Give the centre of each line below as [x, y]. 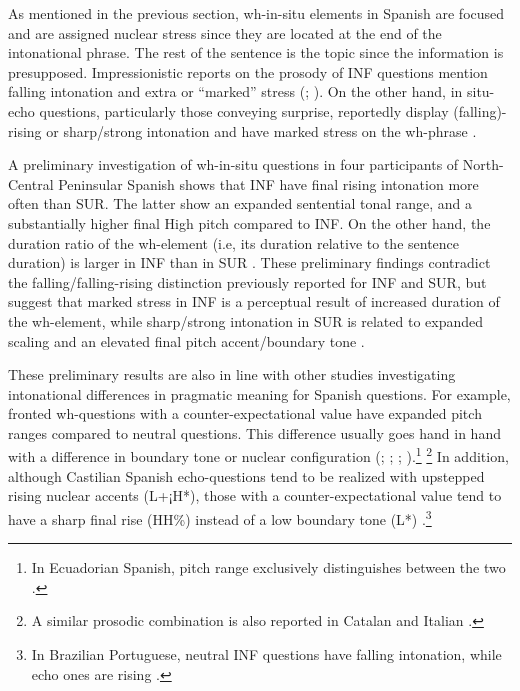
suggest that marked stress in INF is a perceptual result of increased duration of [254, 301]
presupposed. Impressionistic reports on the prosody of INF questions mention [248, 71]
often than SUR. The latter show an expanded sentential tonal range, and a [240, 203]
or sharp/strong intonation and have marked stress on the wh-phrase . [261, 130]
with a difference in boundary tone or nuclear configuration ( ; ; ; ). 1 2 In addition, [258, 455]
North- [483, 164]
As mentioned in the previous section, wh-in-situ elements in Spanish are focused [256, 13]
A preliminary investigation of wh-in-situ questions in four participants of [233, 164]
